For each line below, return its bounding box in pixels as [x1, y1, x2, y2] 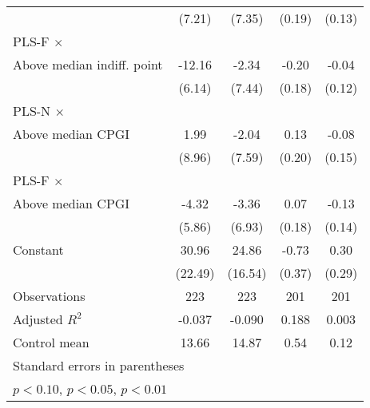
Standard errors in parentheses [13, 356, 185, 374]
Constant [13, 240, 64, 259]
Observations [13, 287, 86, 305]
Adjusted [13, 310, 63, 328]
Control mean [13, 333, 90, 351]
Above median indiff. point [13, 55, 163, 73]
